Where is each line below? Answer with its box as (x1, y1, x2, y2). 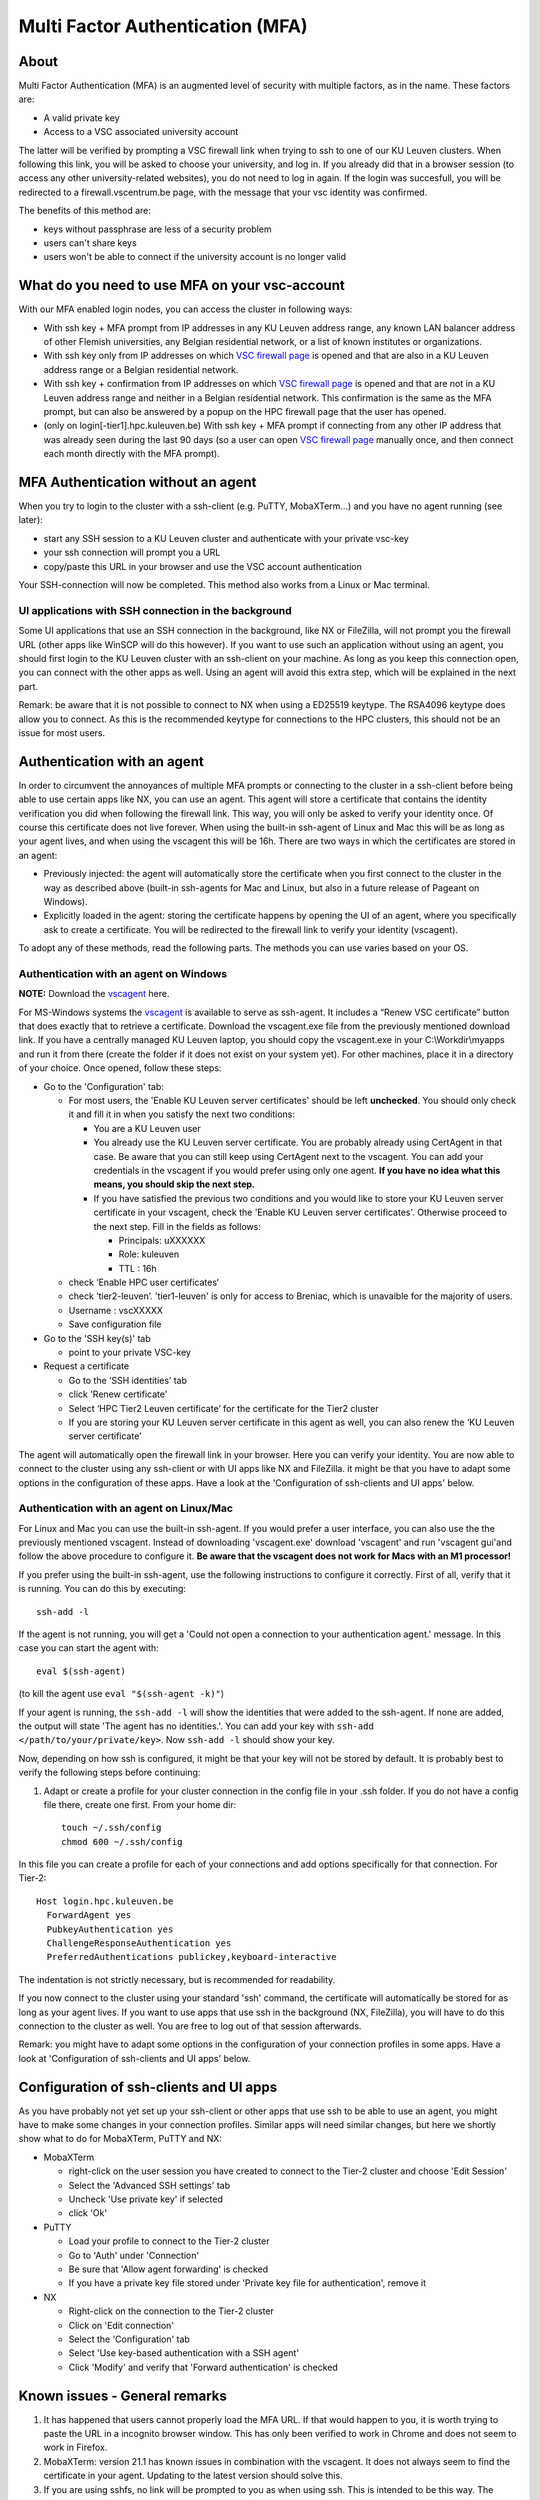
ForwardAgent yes (46, 1910, 132, 1921)
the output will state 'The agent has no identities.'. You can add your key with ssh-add (18, 1720, 374, 1732)
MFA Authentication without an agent (18, 473, 257, 490)
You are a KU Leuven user (93, 1122, 202, 1134)
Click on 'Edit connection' (68, 2319, 175, 2331)
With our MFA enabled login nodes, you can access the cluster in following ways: (18, 303, 353, 315)
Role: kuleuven (118, 1248, 180, 1260)
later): (18, 514, 44, 526)
